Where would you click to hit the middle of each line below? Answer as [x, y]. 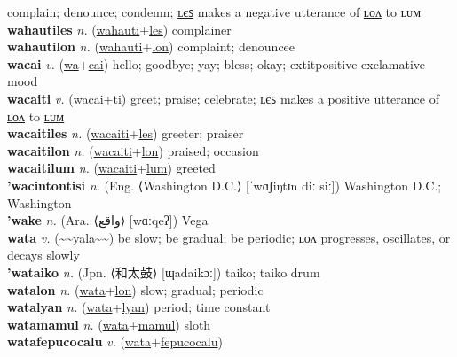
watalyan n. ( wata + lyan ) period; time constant [139, 307]
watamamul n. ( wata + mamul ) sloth [109, 324]
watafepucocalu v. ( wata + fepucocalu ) [115, 341]
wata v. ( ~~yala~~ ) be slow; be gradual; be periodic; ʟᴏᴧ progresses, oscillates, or [229, 237]
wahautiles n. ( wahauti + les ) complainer [119, 29]
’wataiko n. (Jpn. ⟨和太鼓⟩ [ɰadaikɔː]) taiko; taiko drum [164, 272]
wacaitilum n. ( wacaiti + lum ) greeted [111, 168]
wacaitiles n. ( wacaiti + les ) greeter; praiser [126, 133]
